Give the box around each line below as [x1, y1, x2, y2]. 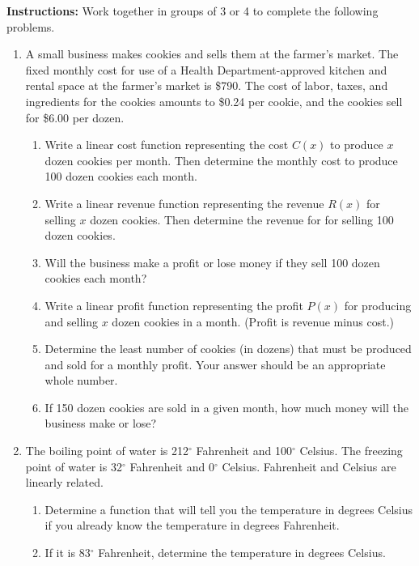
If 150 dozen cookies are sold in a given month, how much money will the [44, 398, 408, 415]
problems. [6, 18, 55, 35]
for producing [344, 296, 412, 313]
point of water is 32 [25, 457, 122, 475]
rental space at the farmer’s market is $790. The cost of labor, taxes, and [25, 77, 388, 94]
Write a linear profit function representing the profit [44, 296, 303, 313]
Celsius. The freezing [299, 442, 403, 459]
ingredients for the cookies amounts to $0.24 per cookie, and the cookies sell [25, 92, 403, 109]
